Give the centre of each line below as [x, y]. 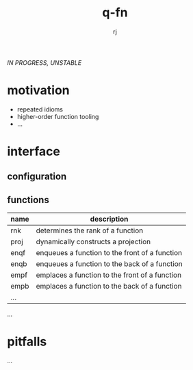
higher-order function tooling [58, 116]
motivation [38, 91]
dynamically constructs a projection [93, 242]
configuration [37, 177]
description [109, 219]
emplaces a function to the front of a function [109, 275]
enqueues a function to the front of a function [109, 253]
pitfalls [27, 342]
